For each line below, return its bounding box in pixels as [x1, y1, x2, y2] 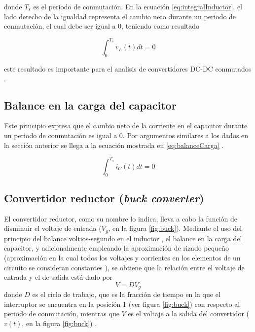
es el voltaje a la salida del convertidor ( [128, 308, 249, 319]
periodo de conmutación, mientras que [4, 308, 119, 319]
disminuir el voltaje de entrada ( [4, 223, 102, 233]
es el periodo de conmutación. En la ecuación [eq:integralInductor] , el [33, 1, 243, 11]
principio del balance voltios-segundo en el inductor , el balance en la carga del [4, 233, 242, 243]
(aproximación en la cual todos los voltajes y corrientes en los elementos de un [4, 252, 241, 262]
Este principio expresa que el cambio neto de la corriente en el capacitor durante [4, 120, 248, 131]
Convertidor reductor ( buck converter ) [4, 190, 204, 205]
